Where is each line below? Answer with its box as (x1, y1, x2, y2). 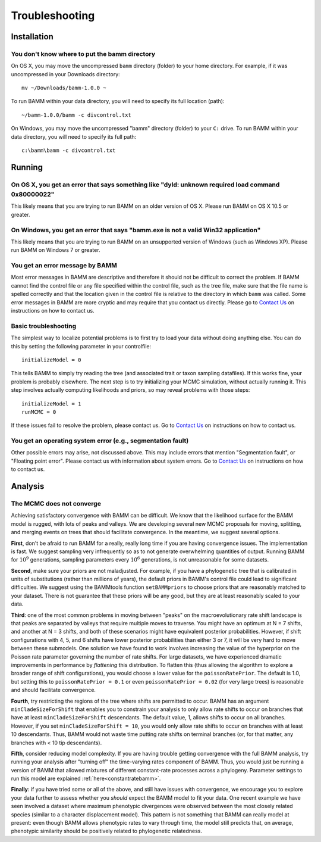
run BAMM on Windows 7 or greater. (11, 247, 100, 254)
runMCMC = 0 (21, 408, 56, 415)
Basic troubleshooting (11, 322, 77, 330)
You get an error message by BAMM (11, 261, 117, 270)
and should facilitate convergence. (11, 687, 96, 694)
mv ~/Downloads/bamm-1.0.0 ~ (21, 85, 106, 92)
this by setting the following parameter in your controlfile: (11, 342, 152, 350)
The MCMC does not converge (11, 499, 101, 507)
